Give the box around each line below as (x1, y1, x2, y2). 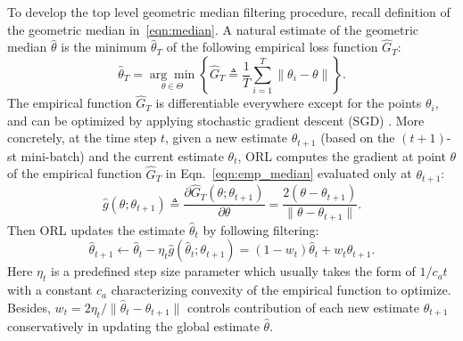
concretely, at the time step (7, 128, 157, 147)
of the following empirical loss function (166, 37, 378, 56)
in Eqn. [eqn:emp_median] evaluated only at (165, 164, 412, 183)
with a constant (7, 280, 93, 299)
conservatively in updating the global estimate (7, 316, 260, 335)
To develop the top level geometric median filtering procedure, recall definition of (7, 3, 451, 20)
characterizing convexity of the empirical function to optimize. (111, 280, 451, 299)
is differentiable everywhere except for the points (155, 93, 422, 112)
